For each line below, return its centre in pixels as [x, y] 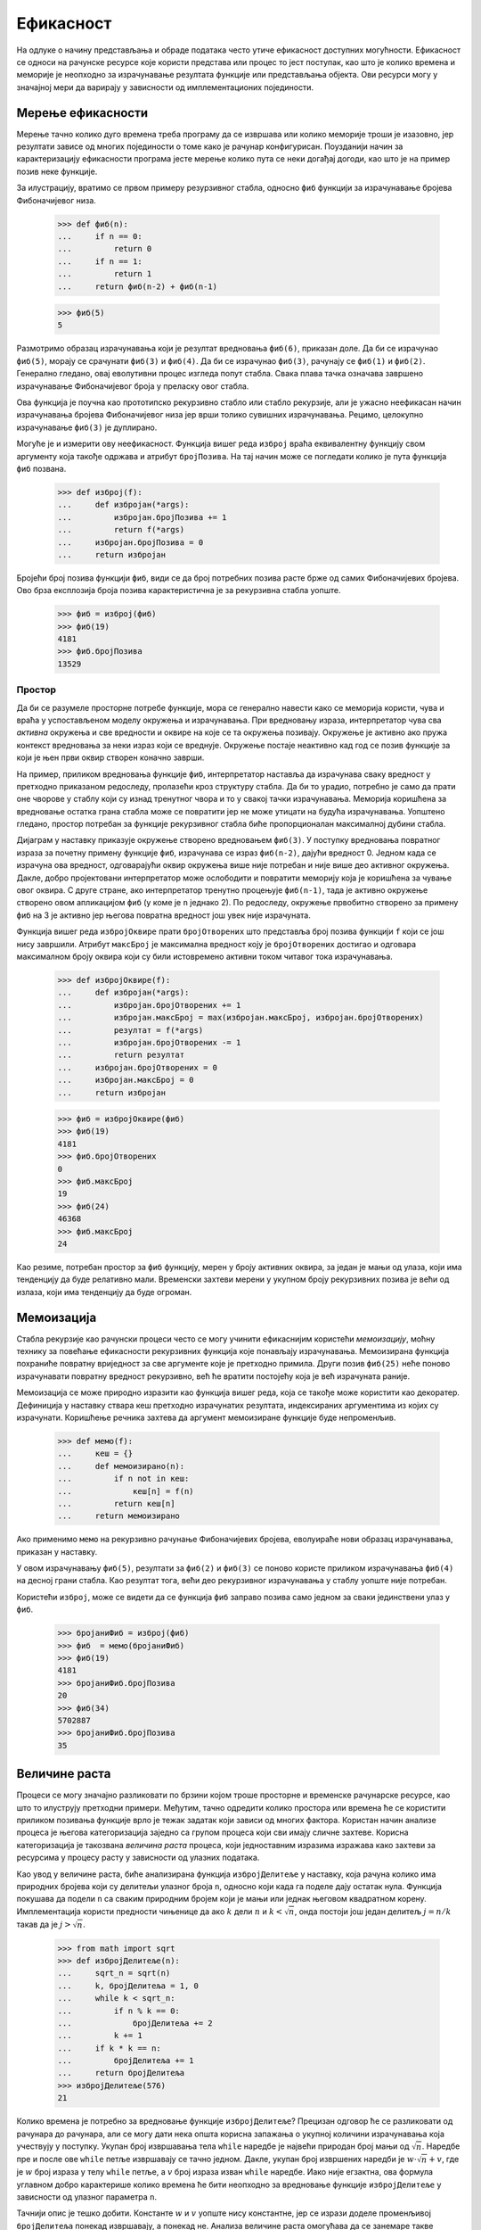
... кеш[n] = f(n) [126, 1491]
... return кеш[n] [116, 1503]
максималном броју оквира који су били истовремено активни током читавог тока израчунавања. [205, 956]
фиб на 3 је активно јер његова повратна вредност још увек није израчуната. [163, 915]
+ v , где [444, 2160]
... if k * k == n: [110, 2048]
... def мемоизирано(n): [121, 1466]
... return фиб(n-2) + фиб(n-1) [138, 286]
